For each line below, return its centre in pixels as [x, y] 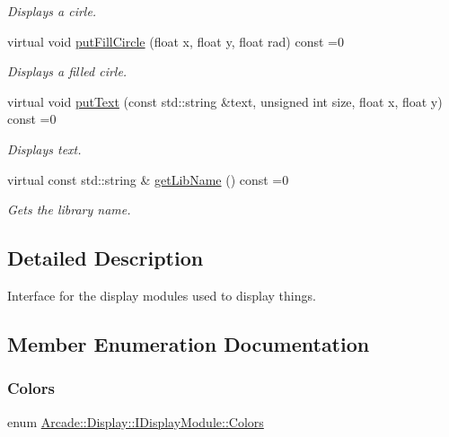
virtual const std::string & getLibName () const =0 [148, 179]
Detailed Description [106, 258]
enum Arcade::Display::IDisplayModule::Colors [136, 421]
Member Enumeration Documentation [189, 343]
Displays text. [44, 149]
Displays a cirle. [52, 11]
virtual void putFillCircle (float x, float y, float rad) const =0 [176, 41]
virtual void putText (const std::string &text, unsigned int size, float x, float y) [225, 101]
